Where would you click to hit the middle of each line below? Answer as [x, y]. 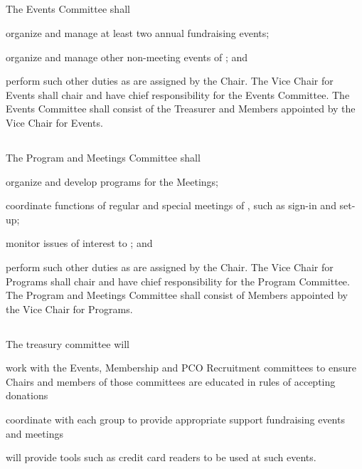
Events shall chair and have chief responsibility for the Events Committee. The [178, 94]
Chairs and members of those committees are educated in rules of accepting [171, 381]
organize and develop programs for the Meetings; [112, 181]
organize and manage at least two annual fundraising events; [138, 32]
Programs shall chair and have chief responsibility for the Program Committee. [178, 281]
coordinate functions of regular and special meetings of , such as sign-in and [171, 205]
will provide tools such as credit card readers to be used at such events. [161, 457]
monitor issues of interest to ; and [79, 243]
